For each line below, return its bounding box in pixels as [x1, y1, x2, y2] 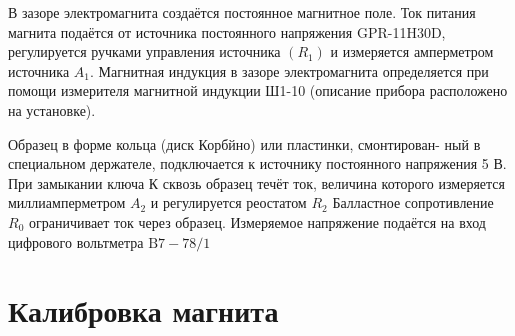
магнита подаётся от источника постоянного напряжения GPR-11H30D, [8, 21, 446, 42]
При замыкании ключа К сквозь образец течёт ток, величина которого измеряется [8, 172, 506, 193]
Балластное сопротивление [332, 192, 494, 213]
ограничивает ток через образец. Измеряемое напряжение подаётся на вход [28, 211, 486, 232]
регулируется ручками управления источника [8, 41, 281, 62]
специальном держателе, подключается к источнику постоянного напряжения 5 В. [8, 153, 507, 174]
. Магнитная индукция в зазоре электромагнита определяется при [89, 60, 489, 81]
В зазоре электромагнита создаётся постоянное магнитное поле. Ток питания [8, 2, 476, 22]
